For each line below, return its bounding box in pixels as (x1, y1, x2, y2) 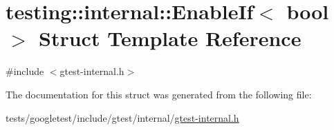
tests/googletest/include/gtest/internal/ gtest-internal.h (6, 110, 239, 124)
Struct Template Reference (39, 24, 301, 52)
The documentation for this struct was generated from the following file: (6, 87, 312, 101)
